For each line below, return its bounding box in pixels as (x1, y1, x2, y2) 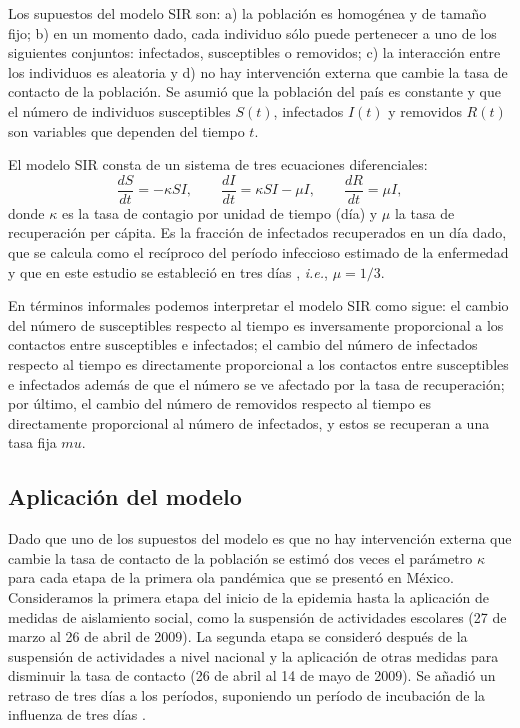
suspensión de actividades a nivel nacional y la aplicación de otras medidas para (8, 645, 499, 666)
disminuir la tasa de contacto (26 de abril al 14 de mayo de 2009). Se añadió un (8, 665, 496, 686)
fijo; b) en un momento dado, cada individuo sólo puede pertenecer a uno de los (8, 22, 497, 43)
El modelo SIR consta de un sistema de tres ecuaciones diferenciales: (8, 154, 428, 175)
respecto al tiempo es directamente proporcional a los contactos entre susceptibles (8, 353, 509, 374)
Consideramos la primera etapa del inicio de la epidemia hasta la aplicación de (8, 586, 489, 607)
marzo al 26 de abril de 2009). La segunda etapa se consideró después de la (8, 626, 468, 647)
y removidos (388, 100, 462, 121)
